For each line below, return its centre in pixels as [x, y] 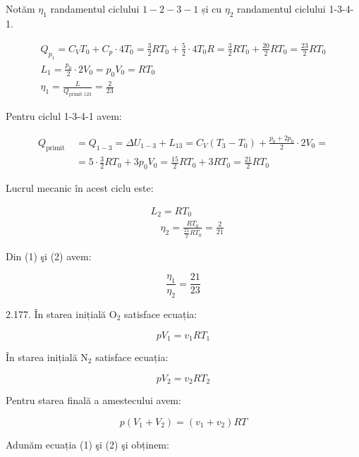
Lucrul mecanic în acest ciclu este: [80, 188]
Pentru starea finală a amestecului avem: [93, 400]
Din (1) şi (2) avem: [49, 256]
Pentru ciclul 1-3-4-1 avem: [64, 116]
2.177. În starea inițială [56, 313]
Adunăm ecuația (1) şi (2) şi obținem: [87, 444]
